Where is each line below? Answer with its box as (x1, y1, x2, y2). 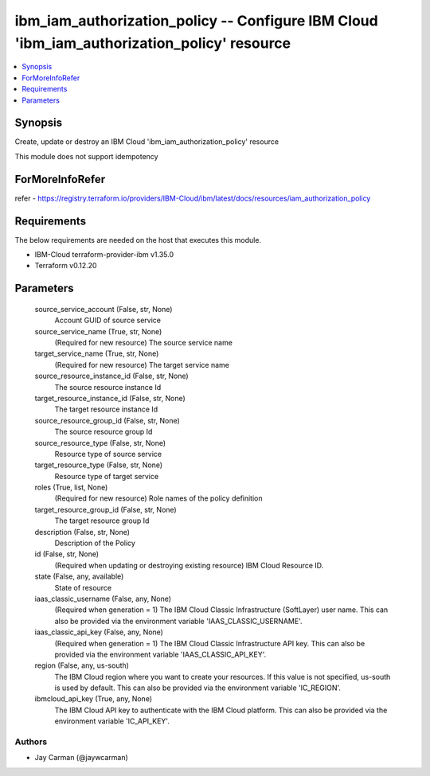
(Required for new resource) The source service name (54, 337, 233, 347)
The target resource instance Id (54, 404, 158, 414)
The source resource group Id (54, 427, 153, 437)
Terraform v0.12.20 (34, 261, 97, 271)
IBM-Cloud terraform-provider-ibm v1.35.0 (34, 250, 174, 259)
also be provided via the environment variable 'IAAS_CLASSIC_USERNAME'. (54, 616, 303, 626)
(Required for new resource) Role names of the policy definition (54, 493, 263, 503)
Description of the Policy (54, 538, 135, 548)
